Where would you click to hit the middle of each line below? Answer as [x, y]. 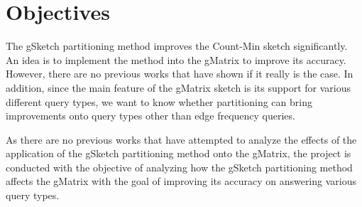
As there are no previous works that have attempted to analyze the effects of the [181, 139]
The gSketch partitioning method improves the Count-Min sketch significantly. [177, 46]
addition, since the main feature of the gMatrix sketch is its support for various [179, 87]
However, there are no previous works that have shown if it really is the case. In [180, 74]
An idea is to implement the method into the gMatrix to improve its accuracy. [176, 59]
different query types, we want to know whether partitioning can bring [159, 101]
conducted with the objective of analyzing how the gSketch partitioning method [179, 167]
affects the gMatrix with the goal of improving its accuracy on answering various [181, 181]
